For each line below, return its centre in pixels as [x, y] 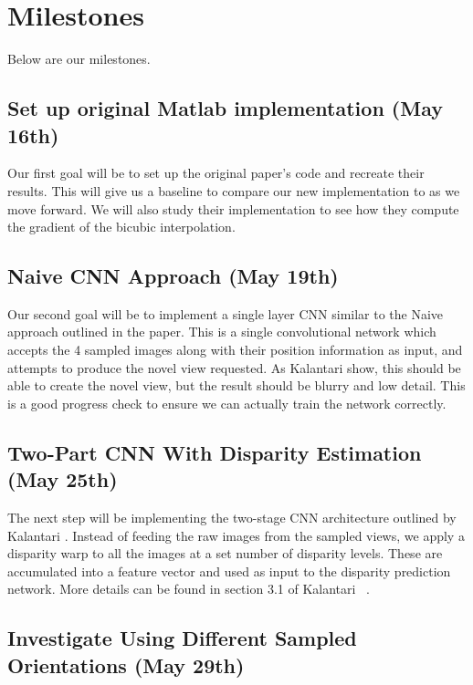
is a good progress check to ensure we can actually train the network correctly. [227, 403]
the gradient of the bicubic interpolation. [121, 227]
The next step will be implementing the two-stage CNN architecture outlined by [232, 518]
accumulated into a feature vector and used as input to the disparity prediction [229, 571]
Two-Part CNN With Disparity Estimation [215, 452]
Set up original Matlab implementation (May [225, 108]
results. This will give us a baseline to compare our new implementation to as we [234, 190]
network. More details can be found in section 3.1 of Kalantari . [189, 589]
